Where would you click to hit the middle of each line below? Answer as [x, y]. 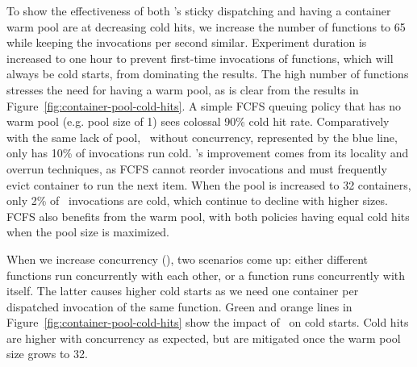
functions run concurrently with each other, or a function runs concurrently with [206, 275]
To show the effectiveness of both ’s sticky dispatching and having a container [199, 10]
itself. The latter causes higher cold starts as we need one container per [183, 291]
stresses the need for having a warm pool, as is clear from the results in [183, 89]
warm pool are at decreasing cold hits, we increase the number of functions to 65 [206, 26]
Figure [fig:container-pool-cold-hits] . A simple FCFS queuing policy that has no [204, 105]
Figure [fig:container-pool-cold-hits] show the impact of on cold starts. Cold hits [208, 322]
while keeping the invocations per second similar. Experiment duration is [187, 42]
